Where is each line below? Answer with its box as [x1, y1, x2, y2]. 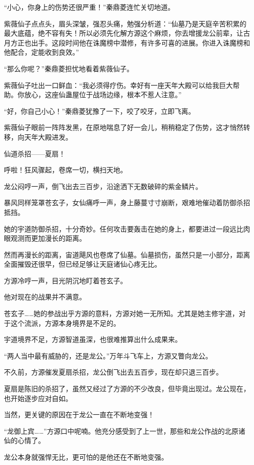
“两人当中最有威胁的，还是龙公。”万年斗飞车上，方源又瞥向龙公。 [4, 350, 212, 360]
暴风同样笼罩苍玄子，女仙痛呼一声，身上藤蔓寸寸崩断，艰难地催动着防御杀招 [4, 197, 250, 208]
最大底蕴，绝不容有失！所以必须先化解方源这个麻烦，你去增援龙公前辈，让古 [4, 28, 250, 38]
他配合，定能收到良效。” [4, 47, 79, 57]
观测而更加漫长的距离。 [10, 233, 86, 243]
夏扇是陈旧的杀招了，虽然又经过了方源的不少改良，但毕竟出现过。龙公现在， [4, 383, 250, 394]
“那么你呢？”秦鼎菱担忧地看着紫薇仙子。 [4, 63, 134, 73]
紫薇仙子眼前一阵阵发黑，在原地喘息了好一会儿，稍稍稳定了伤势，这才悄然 [4, 122, 243, 132]
